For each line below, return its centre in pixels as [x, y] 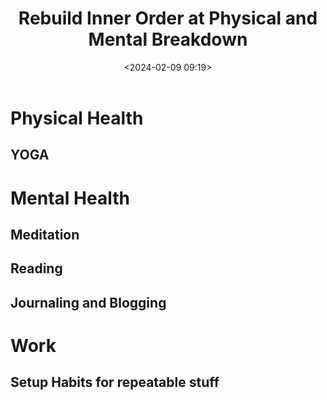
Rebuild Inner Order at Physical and [168, 18]
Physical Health [77, 118]
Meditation [45, 234]
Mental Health [70, 198]
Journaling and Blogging [88, 302]
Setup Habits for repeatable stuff [115, 382]
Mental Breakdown [168, 39]
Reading [36, 268]
